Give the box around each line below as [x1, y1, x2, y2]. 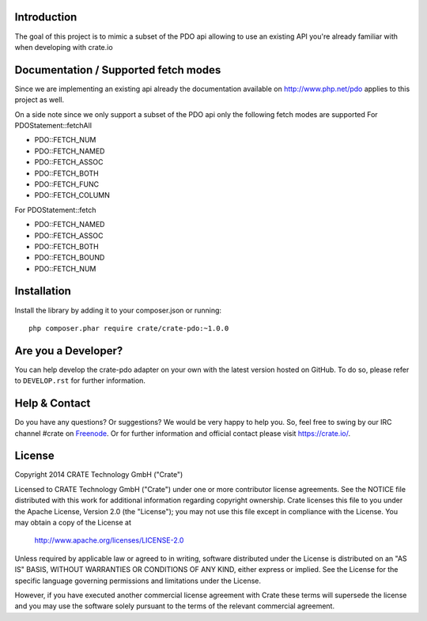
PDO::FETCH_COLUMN [34, 191, 111, 200]
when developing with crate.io [14, 42, 114, 51]
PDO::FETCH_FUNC [34, 179, 100, 189]
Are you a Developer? [14, 344, 123, 358]
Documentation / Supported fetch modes [14, 63, 221, 77]
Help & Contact [14, 396, 91, 411]
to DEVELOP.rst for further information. [14, 376, 146, 385]
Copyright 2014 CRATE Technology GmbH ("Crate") [14, 470, 183, 479]
